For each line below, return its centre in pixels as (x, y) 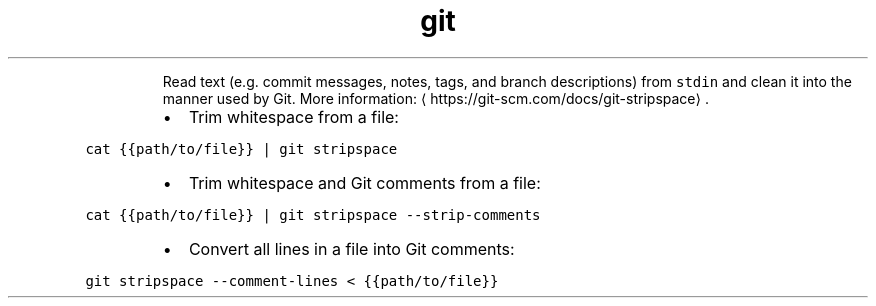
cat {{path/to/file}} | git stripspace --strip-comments (313, 214)
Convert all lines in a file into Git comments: (351, 248)
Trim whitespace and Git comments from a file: (364, 182)
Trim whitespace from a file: (293, 116)
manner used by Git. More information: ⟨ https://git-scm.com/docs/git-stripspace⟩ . (435, 98)
